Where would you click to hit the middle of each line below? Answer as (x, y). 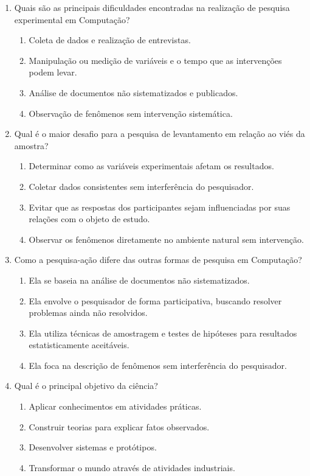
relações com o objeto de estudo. (89, 219)
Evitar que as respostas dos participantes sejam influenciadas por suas (160, 207)
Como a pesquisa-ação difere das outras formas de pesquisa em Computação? (158, 260)
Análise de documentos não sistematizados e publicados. (133, 92)
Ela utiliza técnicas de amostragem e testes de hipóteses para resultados (163, 333)
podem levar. (53, 72)
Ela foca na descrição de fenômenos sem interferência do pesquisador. (158, 365)
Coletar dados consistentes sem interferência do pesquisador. (141, 186)
